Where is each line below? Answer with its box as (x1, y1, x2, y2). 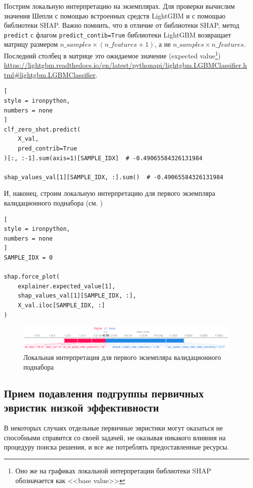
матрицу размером (4, 39, 58, 49)
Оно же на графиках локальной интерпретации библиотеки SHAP (15, 466, 211, 476)
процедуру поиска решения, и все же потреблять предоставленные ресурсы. (4, 442, 229, 452)
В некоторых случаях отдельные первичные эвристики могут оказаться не (4, 423, 223, 433)
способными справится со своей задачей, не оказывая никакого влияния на (4, 432, 226, 442)
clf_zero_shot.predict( (4, 126, 81, 133)
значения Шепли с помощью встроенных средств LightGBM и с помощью (4, 10, 226, 20)
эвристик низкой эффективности (4, 400, 159, 415)
